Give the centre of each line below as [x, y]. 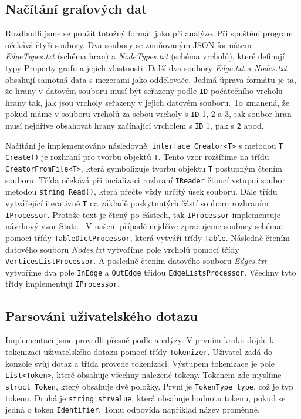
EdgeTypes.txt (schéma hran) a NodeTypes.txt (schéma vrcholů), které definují [145, 56]
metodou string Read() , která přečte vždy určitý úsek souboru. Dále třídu [141, 191]
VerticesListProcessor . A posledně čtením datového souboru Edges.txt [136, 261]
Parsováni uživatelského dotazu [102, 315]
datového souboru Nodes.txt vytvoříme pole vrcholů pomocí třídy [122, 249]
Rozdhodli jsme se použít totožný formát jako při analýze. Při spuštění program [149, 33]
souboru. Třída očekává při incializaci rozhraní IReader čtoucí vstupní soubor [145, 180]
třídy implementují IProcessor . [62, 284]
